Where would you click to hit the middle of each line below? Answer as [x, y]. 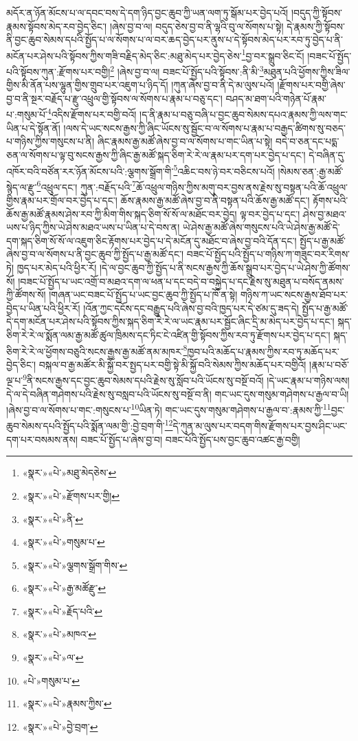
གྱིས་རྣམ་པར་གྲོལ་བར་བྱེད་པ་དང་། [62, 200]
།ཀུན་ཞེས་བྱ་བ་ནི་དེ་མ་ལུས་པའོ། [223, 85]
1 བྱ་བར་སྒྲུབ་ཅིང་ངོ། [273, 54]
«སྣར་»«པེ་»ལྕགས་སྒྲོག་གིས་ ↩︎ [75, 565]
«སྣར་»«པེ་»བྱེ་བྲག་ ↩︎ [60, 726]
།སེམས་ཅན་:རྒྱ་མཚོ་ [311, 171]
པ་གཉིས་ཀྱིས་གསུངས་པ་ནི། [51, 141]
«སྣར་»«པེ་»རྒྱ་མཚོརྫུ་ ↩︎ [64, 588]
